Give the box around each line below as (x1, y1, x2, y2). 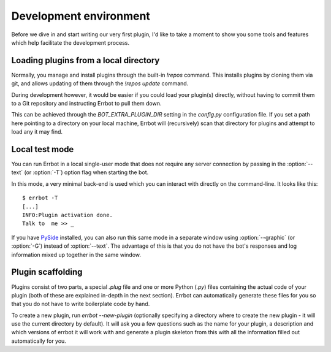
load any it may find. (11, 128, 63, 136)
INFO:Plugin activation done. (22, 212, 113, 219)
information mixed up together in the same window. (11, 251, 141, 258)
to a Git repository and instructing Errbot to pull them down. (11, 100, 162, 107)
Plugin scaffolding (11, 267, 83, 277)
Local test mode (11, 144, 74, 155)
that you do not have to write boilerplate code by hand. (11, 300, 150, 308)
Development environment (11, 9, 150, 23)
